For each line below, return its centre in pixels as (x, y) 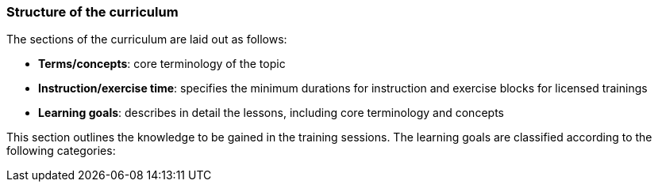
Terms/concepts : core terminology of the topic (162, 64)
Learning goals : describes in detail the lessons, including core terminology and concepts (271, 113)
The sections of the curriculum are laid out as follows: (147, 39)
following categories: (61, 151)
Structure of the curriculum (92, 12)
